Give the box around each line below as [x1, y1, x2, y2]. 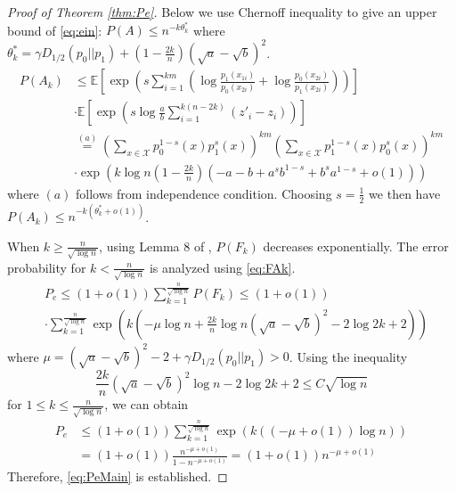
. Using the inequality [289, 347, 408, 365]
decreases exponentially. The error [263, 236, 449, 255]
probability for [7, 258, 86, 276]
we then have [369, 184, 441, 202]
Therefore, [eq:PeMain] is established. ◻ [7, 466, 228, 485]
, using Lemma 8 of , [99, 236, 212, 255]
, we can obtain [104, 395, 189, 414]
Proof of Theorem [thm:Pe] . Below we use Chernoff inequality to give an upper [7, 3, 437, 20]
